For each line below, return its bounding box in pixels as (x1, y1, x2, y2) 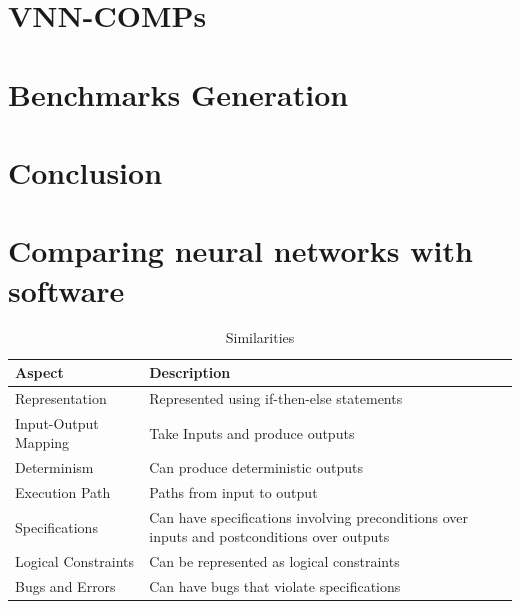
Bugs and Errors (15, 576, 116, 597)
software (8, 269, 125, 310)
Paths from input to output (149, 482, 318, 502)
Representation (15, 387, 107, 408)
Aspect (15, 362, 64, 383)
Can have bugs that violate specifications (149, 576, 401, 597)
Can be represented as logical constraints (149, 551, 400, 572)
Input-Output (15, 412, 99, 433)
